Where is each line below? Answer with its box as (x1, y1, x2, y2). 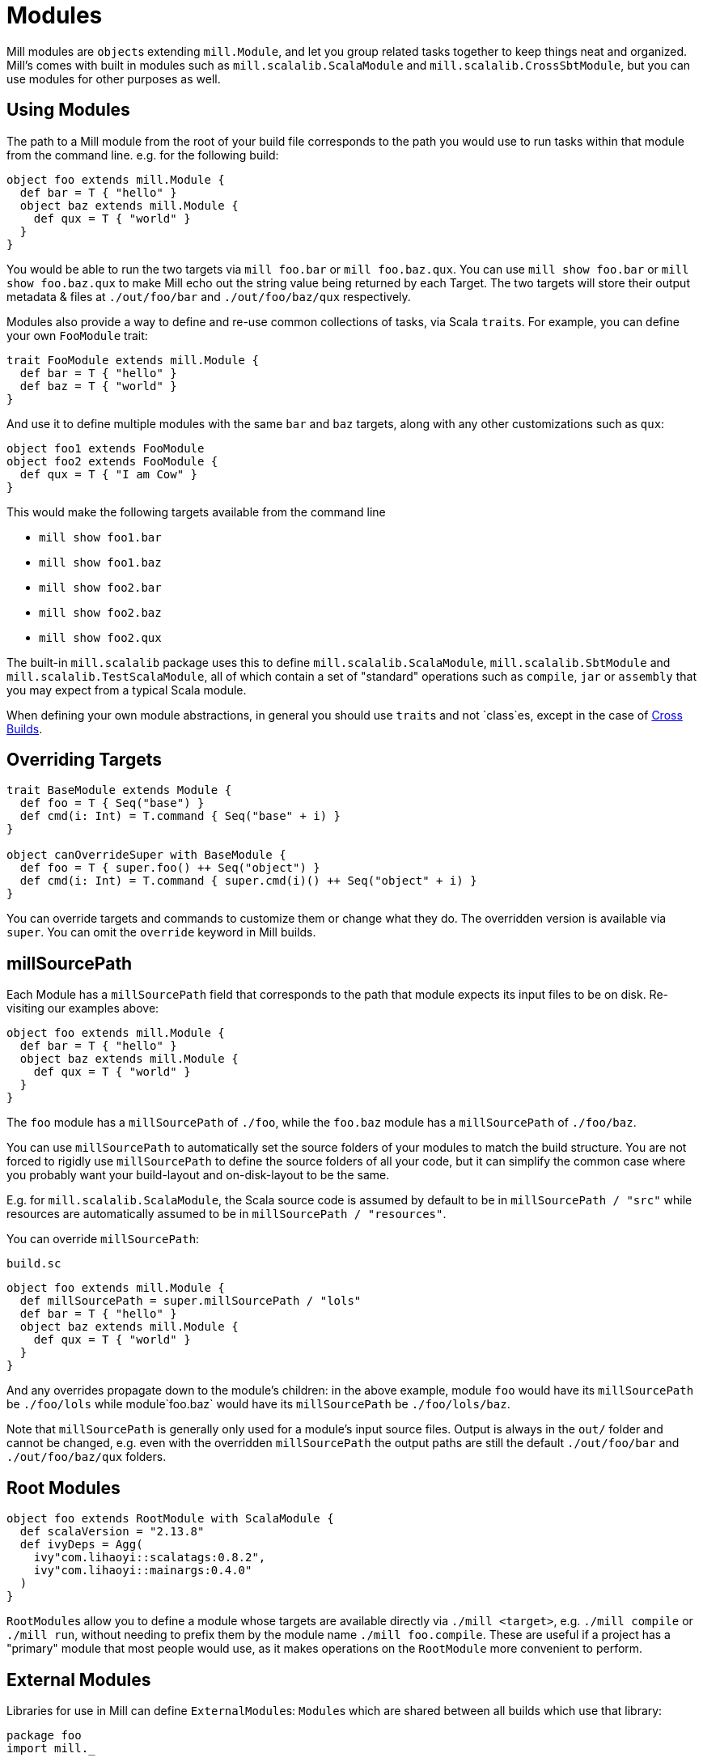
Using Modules (6, 100, 130, 121)
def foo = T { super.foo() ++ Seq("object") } (19, 861, 320, 875)
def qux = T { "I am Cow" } (19, 467, 198, 481)
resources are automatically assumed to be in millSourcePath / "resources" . (6, 1207, 447, 1221)
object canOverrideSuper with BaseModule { (6, 848, 286, 862)
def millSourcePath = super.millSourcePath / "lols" (19, 1294, 362, 1308)
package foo (6, 1728, 82, 1742)
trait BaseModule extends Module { (6, 783, 232, 797)
